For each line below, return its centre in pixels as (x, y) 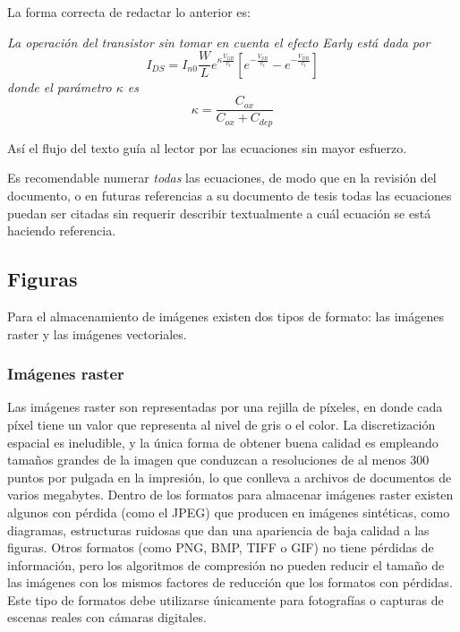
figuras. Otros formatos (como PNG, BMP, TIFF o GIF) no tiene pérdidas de (221, 547)
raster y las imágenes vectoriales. (97, 333)
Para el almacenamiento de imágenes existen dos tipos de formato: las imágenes (226, 316)
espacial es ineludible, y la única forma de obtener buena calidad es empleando (223, 442)
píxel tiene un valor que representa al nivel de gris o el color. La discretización (221, 424)
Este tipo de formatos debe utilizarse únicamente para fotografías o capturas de (226, 599)
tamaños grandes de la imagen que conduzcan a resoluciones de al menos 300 (218, 460)
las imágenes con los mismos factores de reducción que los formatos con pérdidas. (230, 582)
